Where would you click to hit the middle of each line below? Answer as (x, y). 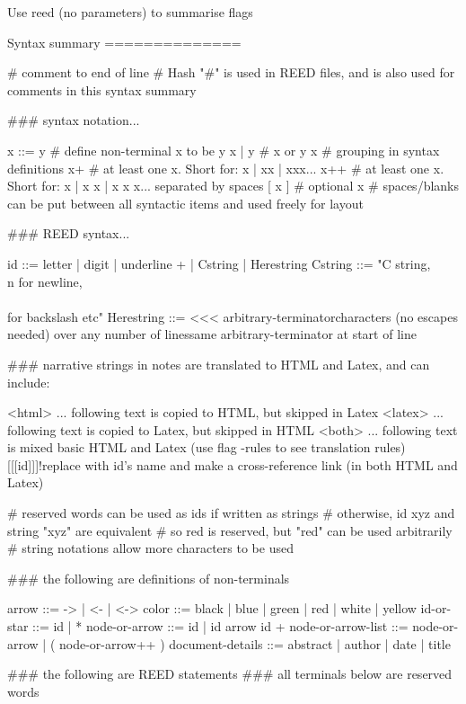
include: (29, 382)
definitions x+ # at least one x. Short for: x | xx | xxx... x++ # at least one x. (226, 168)
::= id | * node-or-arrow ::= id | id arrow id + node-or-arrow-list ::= (220, 626)
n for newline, (45, 281)
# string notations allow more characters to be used (150, 548)
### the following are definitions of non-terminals (149, 578)
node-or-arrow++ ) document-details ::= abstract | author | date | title (255, 643)
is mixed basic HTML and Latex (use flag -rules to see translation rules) (207, 447)
